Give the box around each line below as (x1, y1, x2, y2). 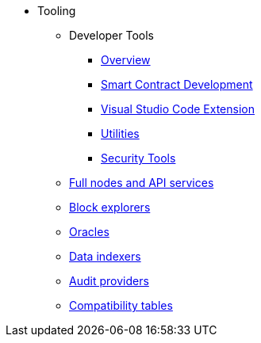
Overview (101, 53, 151, 67)
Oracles (69, 225, 109, 238)
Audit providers (69, 274, 149, 288)
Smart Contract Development (101, 78, 253, 91)
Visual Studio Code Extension (101, 102, 255, 116)
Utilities (101, 127, 140, 140)
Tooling (37, 4, 76, 17)
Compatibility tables (69, 299, 173, 312)
